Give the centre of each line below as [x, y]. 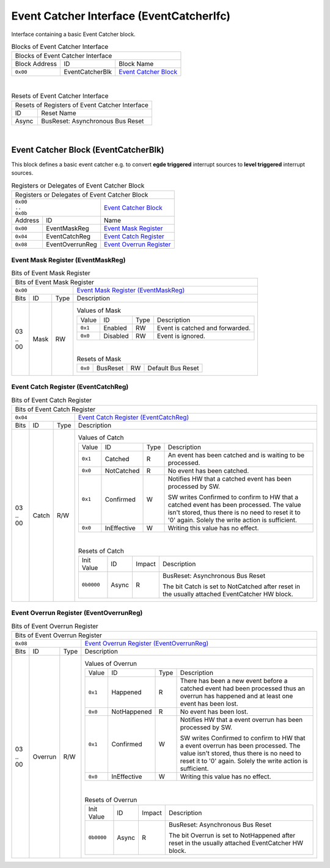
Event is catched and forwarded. [204, 328]
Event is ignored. [181, 336]
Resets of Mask [99, 359]
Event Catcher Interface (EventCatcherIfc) [121, 16]
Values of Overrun [111, 664]
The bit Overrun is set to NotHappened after [232, 835]
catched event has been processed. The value [235, 505]
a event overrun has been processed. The [240, 746]
